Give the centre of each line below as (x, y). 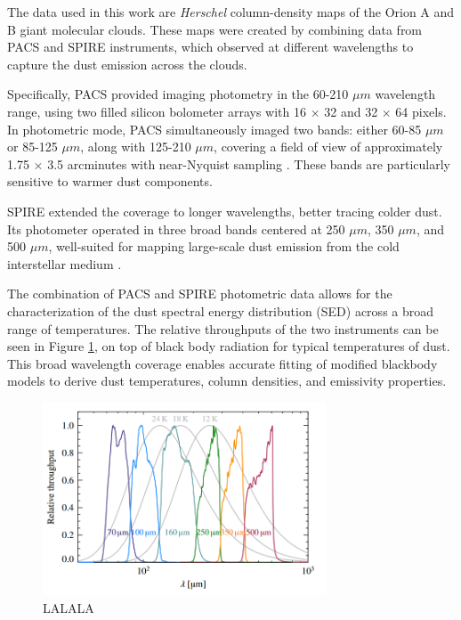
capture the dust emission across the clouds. (127, 64)
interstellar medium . (65, 263)
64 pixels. (421, 111)
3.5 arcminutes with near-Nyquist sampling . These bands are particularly (249, 163)
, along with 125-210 (136, 147)
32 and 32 (351, 111)
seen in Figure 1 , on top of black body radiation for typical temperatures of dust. (229, 346)
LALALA (69, 607)
